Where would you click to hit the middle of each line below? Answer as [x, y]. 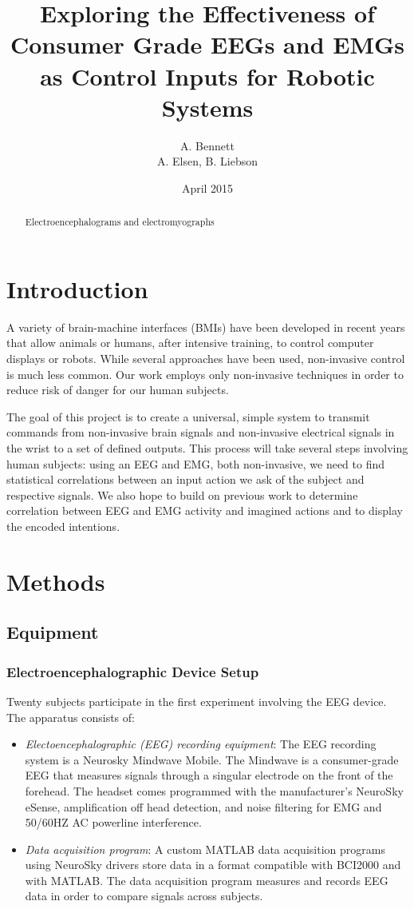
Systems [207, 107]
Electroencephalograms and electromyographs [120, 222]
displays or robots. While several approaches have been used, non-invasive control [206, 359]
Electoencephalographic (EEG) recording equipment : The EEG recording [201, 744]
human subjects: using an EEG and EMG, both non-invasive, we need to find [196, 463]
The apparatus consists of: [71, 717]
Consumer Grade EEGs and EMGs [207, 44]
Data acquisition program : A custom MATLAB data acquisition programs [205, 849]
